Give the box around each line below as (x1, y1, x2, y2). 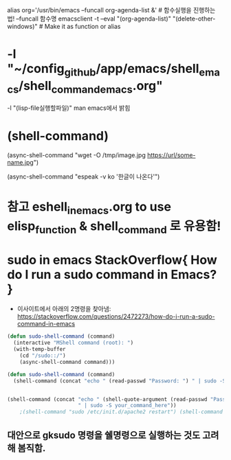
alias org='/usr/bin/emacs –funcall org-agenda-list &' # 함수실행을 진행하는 (7, 6, 216, 14)
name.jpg (7, 159, 34, 167)
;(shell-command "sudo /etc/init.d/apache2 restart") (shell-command (19, 409, 223, 415)
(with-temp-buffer (13, 346, 67, 353)
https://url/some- (146, 151, 196, 159)
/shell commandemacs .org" (18, 78, 163, 96)
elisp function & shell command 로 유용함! (7, 218, 221, 236)
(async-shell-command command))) (19, 358, 115, 365)
